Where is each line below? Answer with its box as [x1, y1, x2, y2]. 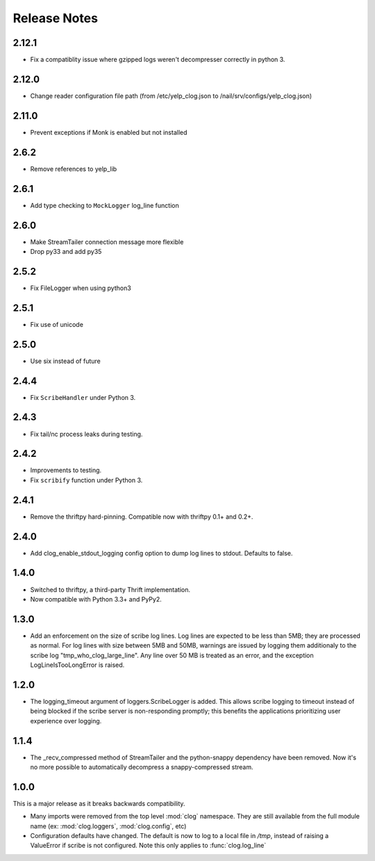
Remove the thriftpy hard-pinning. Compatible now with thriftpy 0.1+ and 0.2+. [30, 512, 253, 521]
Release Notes [12, 10, 99, 26]
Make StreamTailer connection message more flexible [30, 237, 184, 246]
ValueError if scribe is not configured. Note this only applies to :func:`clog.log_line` [30, 842, 267, 850]
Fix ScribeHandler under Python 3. [30, 393, 136, 401]
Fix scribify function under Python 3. [30, 476, 143, 484]
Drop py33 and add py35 [30, 247, 102, 255]
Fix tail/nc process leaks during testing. [30, 430, 143, 438]
